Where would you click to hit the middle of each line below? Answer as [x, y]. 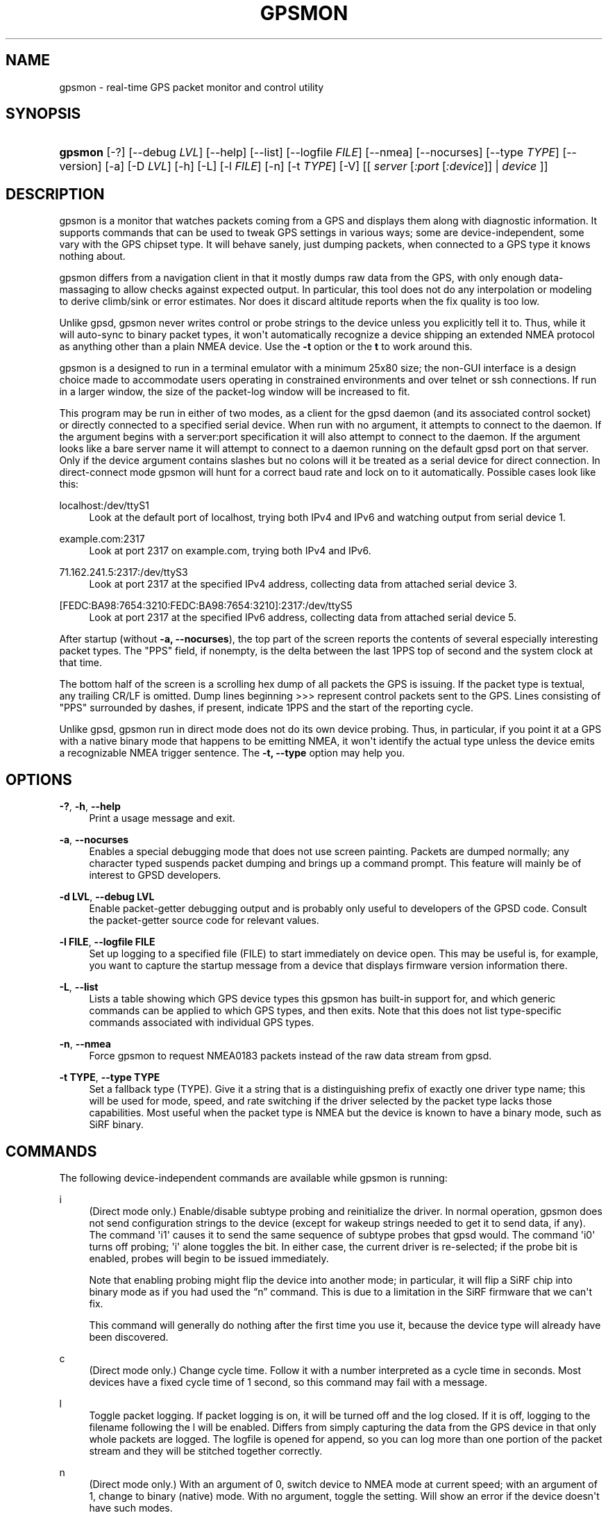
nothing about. [92, 256]
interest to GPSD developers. [155, 875]
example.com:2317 [102, 539]
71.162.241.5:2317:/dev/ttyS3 [124, 572]
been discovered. [129, 1337]
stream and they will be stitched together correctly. [206, 1450]
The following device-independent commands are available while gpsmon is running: [253, 1177]
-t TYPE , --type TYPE [110, 1077]
